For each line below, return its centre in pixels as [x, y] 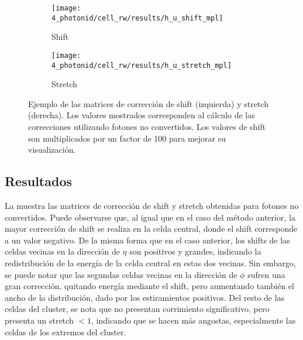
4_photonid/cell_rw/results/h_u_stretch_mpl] [142, 65]
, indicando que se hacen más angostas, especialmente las [194, 320]
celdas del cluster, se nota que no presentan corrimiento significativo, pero [137, 309]
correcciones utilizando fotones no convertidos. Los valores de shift [147, 126]
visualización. [52, 150]
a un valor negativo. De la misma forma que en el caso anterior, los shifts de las [147, 240]
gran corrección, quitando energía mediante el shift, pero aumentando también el [149, 286]
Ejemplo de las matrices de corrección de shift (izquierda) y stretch [148, 103]
